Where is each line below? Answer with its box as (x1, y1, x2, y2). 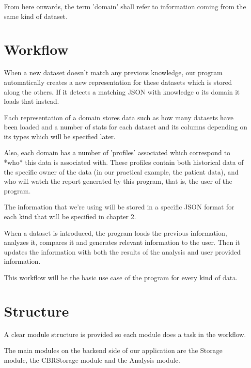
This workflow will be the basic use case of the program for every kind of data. (4, 272, 238, 282)
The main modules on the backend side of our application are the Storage (4, 345, 222, 355)
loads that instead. (4, 96, 59, 106)
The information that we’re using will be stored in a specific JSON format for (4, 202, 235, 212)
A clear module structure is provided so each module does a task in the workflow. (4, 329, 246, 339)
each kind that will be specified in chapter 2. (4, 211, 136, 222)
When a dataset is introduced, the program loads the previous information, (4, 227, 227, 238)
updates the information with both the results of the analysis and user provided (4, 246, 241, 256)
